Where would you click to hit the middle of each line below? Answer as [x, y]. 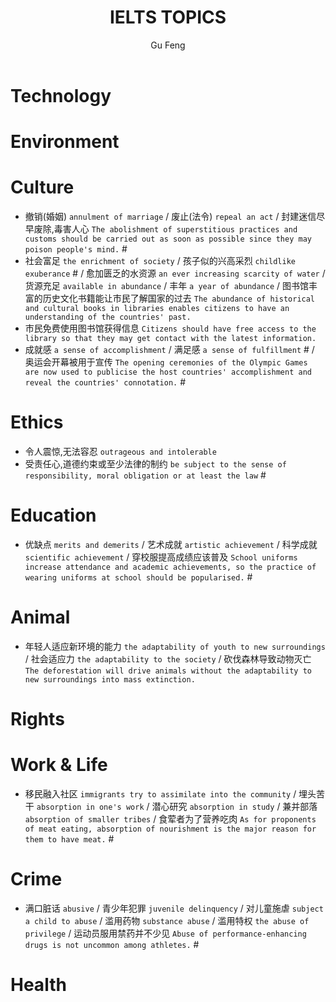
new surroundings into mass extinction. [110, 679]
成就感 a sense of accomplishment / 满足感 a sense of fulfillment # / [169, 350]
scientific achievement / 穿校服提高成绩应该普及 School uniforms [161, 557]
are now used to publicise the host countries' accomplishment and [168, 372]
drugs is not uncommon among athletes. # [112, 944]
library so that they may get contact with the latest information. [170, 339]
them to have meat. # [69, 839]
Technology [61, 95]
